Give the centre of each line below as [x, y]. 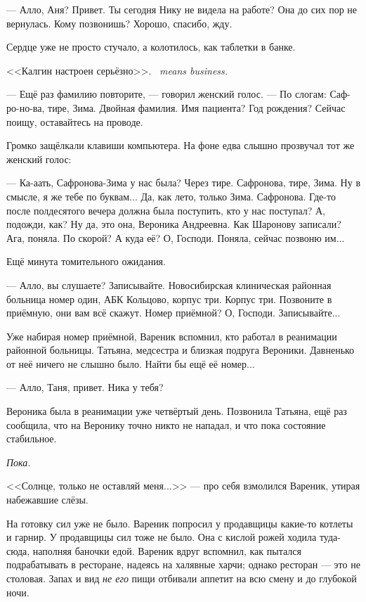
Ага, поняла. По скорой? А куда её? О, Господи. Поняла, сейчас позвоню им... [176, 237]
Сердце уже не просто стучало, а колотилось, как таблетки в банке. [151, 47]
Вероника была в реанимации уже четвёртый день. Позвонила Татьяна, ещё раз [177, 411]
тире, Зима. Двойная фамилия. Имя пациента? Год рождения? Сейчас [197, 107]
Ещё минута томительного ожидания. [86, 261]
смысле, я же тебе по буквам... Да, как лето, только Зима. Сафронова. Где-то [171, 196]
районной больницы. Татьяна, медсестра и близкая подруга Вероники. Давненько [181, 350]
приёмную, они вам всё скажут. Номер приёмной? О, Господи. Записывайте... [174, 313]
